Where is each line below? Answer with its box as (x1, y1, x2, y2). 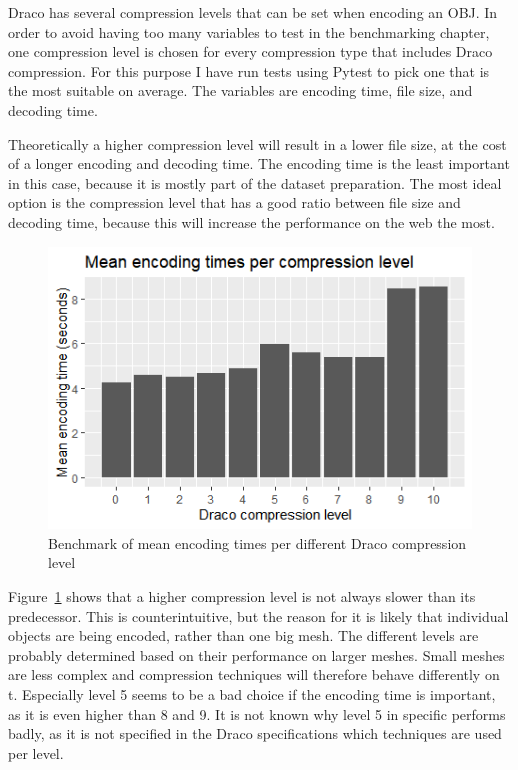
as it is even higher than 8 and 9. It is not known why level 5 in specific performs (8, 703, 506, 724)
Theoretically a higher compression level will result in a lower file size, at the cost (8, 133, 507, 154)
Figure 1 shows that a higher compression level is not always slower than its (8, 585, 476, 606)
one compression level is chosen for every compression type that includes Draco (8, 41, 493, 62)
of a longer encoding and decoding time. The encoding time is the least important (8, 153, 510, 174)
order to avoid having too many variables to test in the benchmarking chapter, (8, 21, 490, 42)
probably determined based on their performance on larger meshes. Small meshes (8, 644, 505, 665)
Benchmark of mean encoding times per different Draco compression (48, 532, 467, 553)
